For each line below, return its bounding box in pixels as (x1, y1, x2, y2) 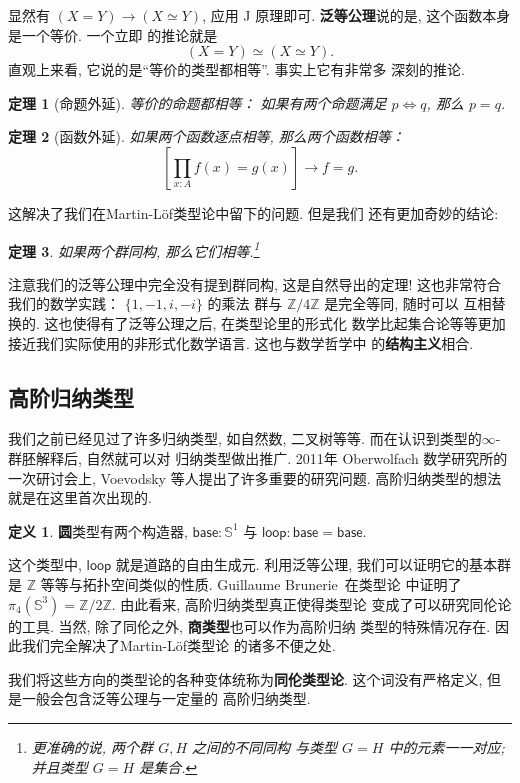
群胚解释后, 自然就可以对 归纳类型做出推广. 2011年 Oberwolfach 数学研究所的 (8, 447, 508, 468)
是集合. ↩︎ (139, 756, 198, 777)
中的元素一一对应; (388, 736, 505, 757)
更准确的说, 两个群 (31, 736, 154, 757)
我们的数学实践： (8, 293, 120, 314)
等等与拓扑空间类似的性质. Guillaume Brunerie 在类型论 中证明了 (40, 573, 462, 594)
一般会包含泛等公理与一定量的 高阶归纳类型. (21, 688, 311, 709)
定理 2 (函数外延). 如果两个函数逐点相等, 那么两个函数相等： (8, 126, 405, 147)
